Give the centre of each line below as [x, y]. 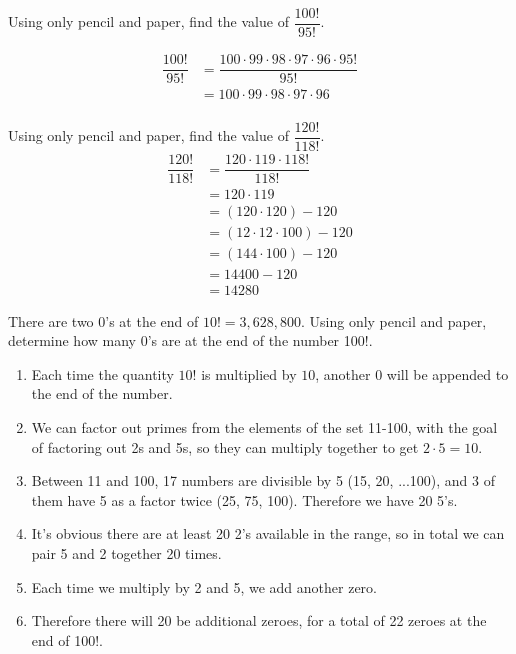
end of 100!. [67, 639]
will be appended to [447, 373]
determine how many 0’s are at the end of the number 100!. [190, 340]
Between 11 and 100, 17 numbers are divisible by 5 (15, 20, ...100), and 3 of [263, 480]
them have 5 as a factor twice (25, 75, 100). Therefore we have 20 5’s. [244, 499]
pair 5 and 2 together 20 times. [126, 552]
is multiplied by [249, 373]
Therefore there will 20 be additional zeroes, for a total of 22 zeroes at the [259, 620]
